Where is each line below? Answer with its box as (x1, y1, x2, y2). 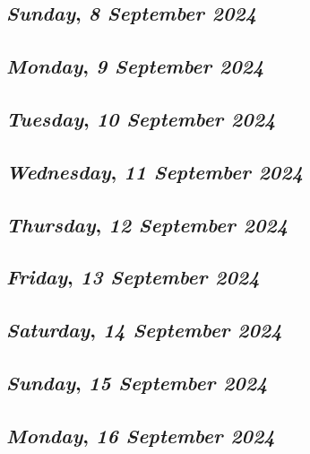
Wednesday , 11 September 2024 (6, 157, 304, 185)
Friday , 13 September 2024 (6, 263, 260, 291)
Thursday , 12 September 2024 (6, 210, 288, 238)
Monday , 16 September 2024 (6, 421, 275, 449)
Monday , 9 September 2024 (6, 52, 264, 80)
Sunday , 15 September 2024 (6, 368, 268, 396)
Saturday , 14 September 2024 (6, 316, 282, 344)
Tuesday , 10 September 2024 (6, 104, 276, 132)
